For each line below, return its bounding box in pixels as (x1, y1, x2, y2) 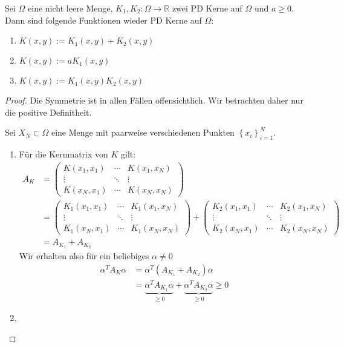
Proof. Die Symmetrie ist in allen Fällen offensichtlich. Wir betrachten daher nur (5, 94, 303, 107)
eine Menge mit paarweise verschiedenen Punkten (51, 126, 235, 139)
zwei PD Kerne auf (172, 2, 242, 14)
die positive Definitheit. (5, 105, 92, 118)
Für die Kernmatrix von (19, 148, 108, 160)
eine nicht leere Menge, (28, 2, 113, 14)
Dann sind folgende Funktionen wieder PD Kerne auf (5, 13, 202, 26)
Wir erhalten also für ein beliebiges (19, 250, 149, 262)
